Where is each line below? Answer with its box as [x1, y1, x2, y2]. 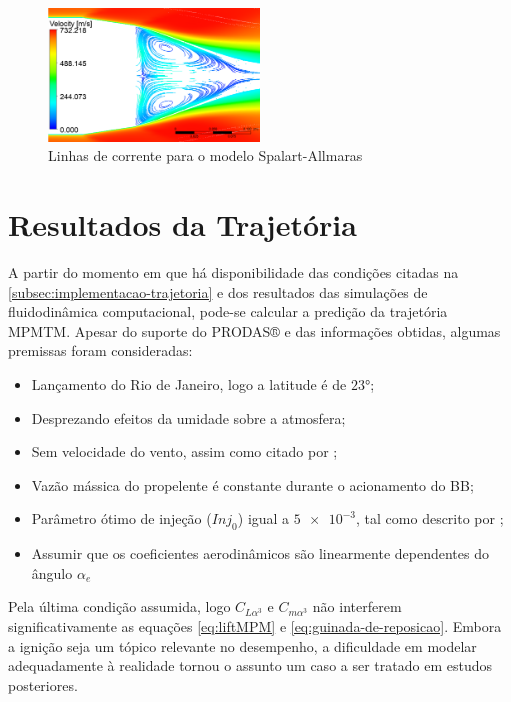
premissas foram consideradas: [8, 340, 193, 361]
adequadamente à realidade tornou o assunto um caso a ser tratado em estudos [8, 655, 492, 676]
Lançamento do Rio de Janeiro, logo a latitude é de [31, 374, 347, 395]
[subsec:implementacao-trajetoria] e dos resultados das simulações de [8, 281, 428, 302]
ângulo [31, 562, 73, 583]
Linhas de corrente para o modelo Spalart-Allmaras [48, 145, 363, 166]
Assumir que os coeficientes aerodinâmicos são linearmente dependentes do [31, 543, 489, 564]
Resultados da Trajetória [8, 204, 357, 245]
